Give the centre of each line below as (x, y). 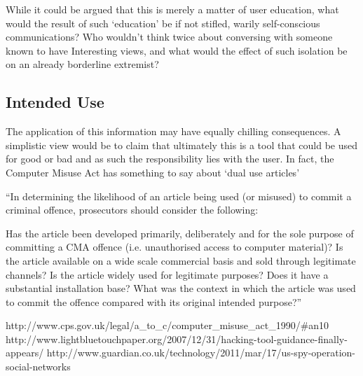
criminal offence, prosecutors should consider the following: (132, 210)
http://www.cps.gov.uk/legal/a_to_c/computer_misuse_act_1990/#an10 (167, 325)
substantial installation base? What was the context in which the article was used (181, 288)
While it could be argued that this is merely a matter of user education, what (172, 9)
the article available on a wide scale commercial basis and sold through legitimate (181, 260)
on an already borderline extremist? (82, 64)
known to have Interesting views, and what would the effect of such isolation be (177, 50)
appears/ (25, 353)
